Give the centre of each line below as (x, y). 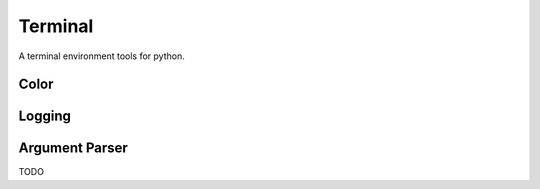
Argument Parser (73, 148)
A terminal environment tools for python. (101, 56)
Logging (45, 116)
